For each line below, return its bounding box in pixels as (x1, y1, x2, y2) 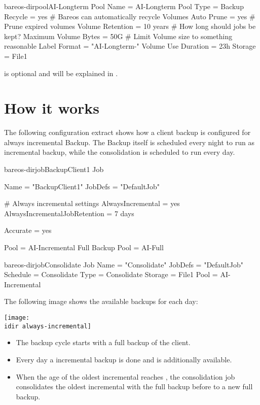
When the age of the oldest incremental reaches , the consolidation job (16, 371, 235, 382)
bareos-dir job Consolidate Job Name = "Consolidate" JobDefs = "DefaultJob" (4, 259, 243, 269)
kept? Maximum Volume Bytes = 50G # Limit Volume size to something (4, 30, 233, 41)
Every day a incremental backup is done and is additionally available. (16, 354, 232, 364)
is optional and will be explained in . (4, 68, 118, 78)
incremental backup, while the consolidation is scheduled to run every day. (4, 147, 235, 157)
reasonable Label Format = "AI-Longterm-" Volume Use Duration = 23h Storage (4, 41, 256, 51)
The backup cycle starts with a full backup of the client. (16, 337, 191, 348)
